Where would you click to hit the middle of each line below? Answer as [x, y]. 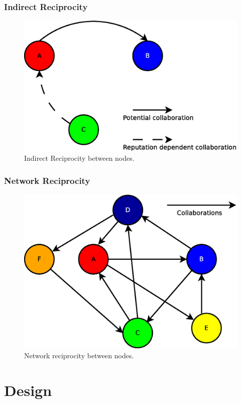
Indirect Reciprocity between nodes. [79, 158]
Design [28, 390]
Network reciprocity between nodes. [79, 355]
